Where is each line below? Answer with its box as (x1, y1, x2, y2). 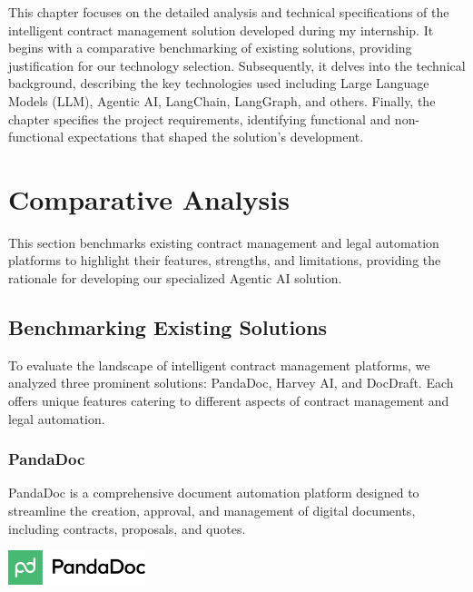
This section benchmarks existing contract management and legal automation (8, 232, 439, 252)
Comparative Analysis (8, 180, 290, 217)
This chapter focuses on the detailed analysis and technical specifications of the (8, 3, 449, 21)
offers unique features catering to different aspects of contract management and (8, 391, 449, 410)
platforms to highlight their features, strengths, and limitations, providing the (8, 251, 441, 270)
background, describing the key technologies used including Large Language (8, 74, 429, 93)
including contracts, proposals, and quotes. (8, 518, 246, 538)
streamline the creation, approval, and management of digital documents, (8, 501, 416, 520)
